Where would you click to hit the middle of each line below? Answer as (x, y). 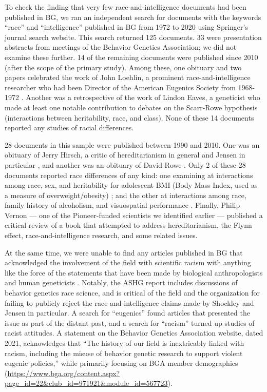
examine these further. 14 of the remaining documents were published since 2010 (131, 57)
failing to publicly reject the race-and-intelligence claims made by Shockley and (129, 302)
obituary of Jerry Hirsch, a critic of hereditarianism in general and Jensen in (125, 155)
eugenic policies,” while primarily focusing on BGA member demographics (121, 363)
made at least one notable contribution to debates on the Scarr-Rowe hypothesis (131, 107)
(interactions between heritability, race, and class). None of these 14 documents (129, 117)
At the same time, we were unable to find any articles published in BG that (124, 252)
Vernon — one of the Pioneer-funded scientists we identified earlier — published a (134, 215)
